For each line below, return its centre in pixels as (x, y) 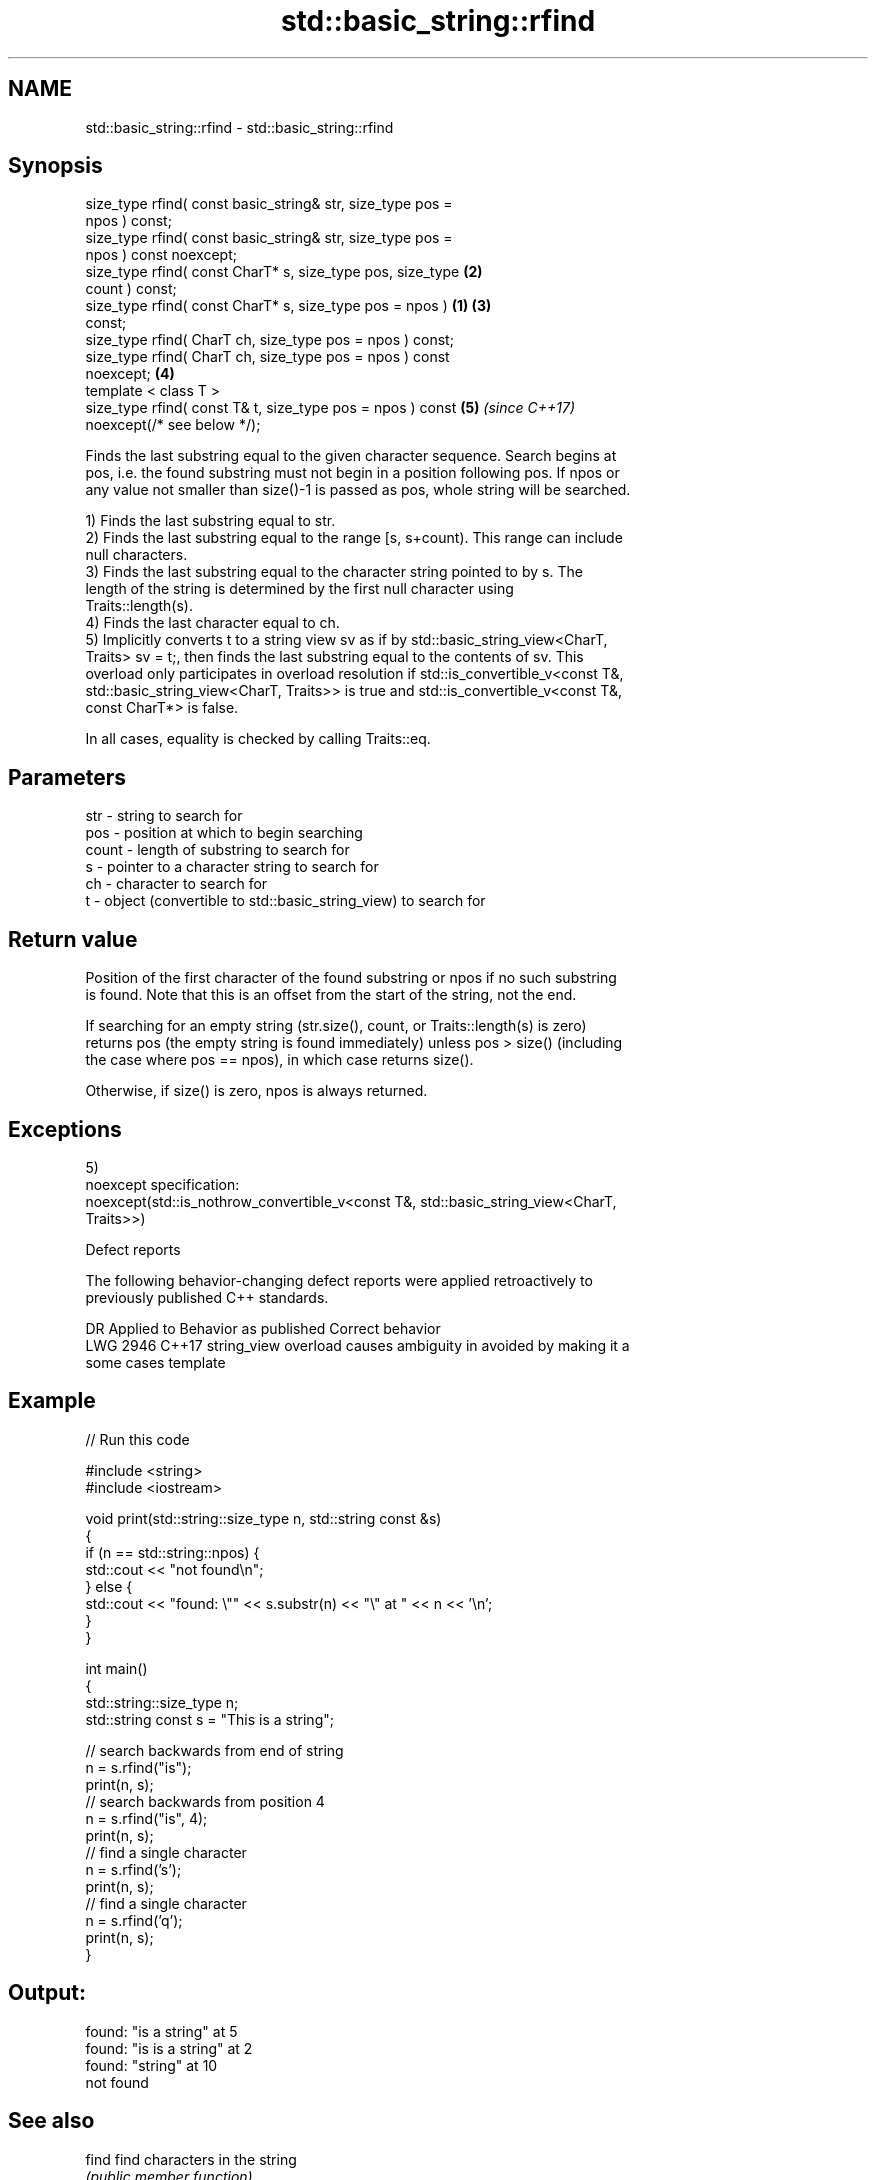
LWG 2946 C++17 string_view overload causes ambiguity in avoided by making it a (357, 1345)
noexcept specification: (162, 1184)
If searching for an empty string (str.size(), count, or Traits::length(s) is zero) (336, 1026)
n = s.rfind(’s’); (133, 1869)
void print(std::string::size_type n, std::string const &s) (263, 1518)
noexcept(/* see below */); (173, 425)
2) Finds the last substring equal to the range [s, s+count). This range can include (354, 538)
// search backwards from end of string (214, 1750)
